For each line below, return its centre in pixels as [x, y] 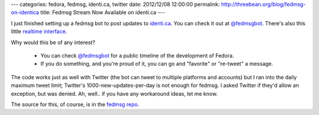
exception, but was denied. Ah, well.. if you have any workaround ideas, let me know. [114, 93]
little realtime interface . [39, 32]
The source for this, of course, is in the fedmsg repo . [75, 104]
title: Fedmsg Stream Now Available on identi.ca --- [103, 12]
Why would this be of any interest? [53, 42]
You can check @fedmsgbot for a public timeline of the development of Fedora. [137, 55]
